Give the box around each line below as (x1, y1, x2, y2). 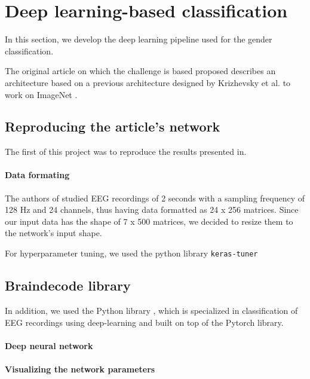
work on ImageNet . (5, 88, 78, 100)
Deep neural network (5, 339, 93, 352)
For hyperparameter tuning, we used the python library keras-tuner (5, 247, 258, 259)
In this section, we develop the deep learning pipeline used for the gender (5, 33, 272, 45)
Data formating (5, 169, 70, 181)
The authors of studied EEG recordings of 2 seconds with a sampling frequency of (5, 191, 305, 204)
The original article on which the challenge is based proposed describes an (5, 65, 276, 77)
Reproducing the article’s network (5, 117, 220, 136)
